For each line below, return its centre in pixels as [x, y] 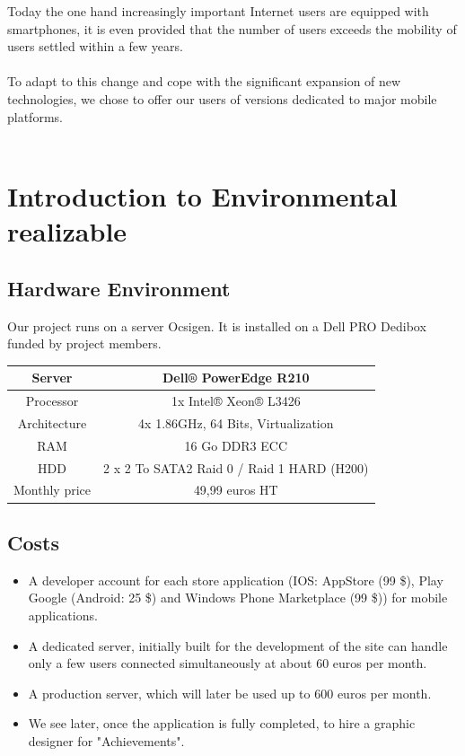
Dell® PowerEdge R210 [236, 378]
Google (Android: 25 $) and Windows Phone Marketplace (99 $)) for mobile [238, 598]
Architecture [52, 422]
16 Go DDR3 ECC [236, 445]
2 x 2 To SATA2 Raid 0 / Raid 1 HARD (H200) [236, 467]
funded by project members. [84, 343]
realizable [67, 231]
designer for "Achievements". [106, 740]
